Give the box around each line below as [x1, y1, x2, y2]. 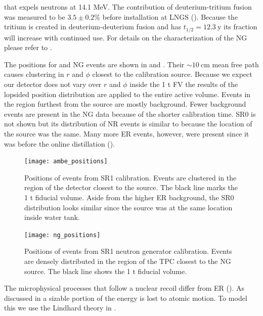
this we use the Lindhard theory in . [4, 302, 116, 313]
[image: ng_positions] [24, 231, 101, 239]
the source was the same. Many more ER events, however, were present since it [4, 128, 249, 139]
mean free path [212, 59, 259, 69]
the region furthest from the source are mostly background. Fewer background [4, 99, 246, 109]
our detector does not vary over [4, 79, 102, 89]
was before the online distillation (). [4, 138, 115, 149]
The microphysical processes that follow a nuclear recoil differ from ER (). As [4, 283, 245, 293]
